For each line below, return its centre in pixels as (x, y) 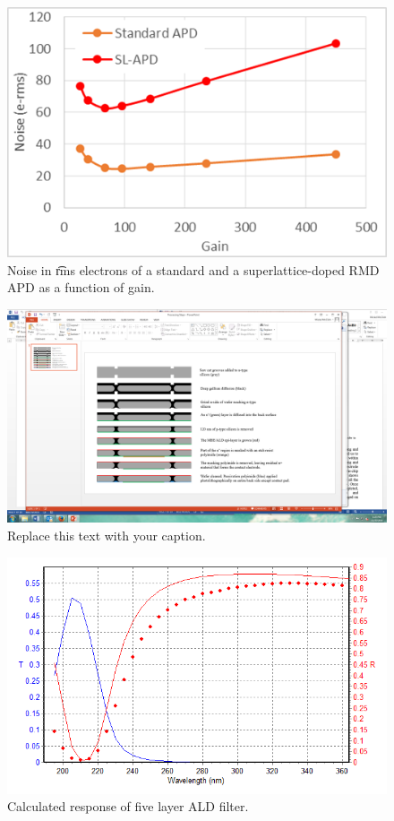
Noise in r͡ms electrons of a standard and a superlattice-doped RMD (193, 269)
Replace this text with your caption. (107, 535)
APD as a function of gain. (81, 287)
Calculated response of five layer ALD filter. (128, 806)
